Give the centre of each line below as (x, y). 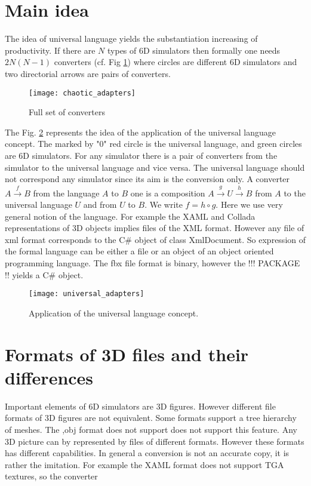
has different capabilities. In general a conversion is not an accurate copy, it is (147, 453)
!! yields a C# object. (44, 274)
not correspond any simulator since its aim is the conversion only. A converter (147, 179)
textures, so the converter (51, 476)
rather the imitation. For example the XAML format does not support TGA (144, 464)
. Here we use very (249, 204)
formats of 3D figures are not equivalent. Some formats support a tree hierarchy (151, 418)
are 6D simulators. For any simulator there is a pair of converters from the (141, 155)
